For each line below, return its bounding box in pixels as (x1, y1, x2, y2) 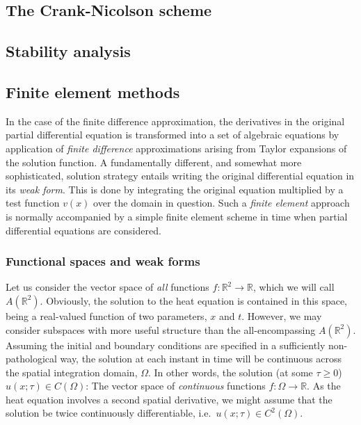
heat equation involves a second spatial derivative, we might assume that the (6, 392, 332, 406)
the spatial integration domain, (6, 364, 138, 379)
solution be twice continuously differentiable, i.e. (6, 406, 211, 420)
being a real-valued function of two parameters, (6, 308, 207, 323)
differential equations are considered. (6, 223, 161, 237)
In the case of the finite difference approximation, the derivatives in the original (6, 113, 345, 128)
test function (6, 195, 60, 210)
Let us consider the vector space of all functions (6, 280, 209, 294)
